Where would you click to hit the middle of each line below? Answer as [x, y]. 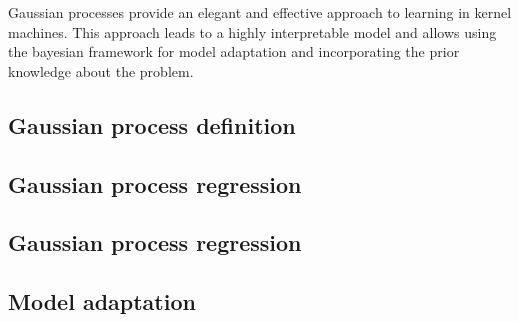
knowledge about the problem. [101, 70]
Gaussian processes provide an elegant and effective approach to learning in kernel [260, 12]
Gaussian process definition [152, 124]
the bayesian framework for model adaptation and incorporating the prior [234, 51]
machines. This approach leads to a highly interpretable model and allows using [252, 31]
